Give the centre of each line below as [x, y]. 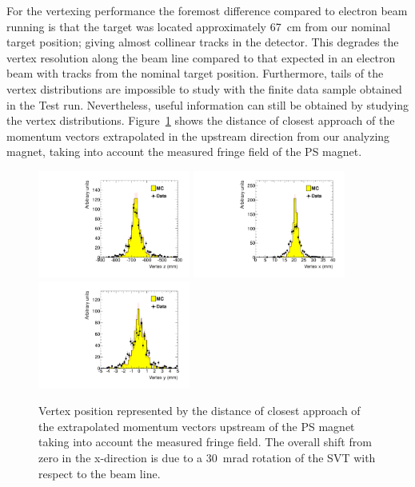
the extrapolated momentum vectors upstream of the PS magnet [197, 426]
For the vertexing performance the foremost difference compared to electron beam [207, 10]
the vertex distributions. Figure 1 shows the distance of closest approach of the [201, 120]
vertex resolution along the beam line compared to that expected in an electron [201, 57]
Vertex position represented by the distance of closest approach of [200, 411]
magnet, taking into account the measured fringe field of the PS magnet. [184, 152]
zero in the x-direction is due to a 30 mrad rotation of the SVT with [207, 457]
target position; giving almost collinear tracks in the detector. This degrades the [203, 42]
